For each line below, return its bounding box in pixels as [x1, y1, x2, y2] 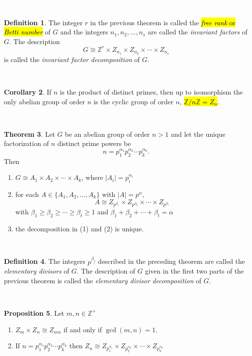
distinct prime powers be [57, 138, 131, 148]
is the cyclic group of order [93, 96, 174, 106]
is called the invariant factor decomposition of [4, 54, 140, 64]
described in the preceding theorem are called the [98, 256, 245, 266]
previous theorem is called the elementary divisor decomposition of [4, 275, 202, 285]
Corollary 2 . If [4, 86, 51, 97]
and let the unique [170, 129, 226, 139]
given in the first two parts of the [145, 266, 244, 276]
